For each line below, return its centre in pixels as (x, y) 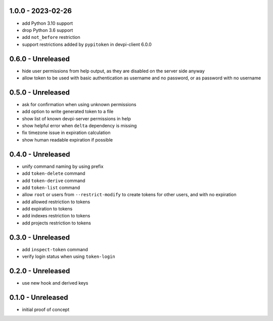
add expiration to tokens (47, 209)
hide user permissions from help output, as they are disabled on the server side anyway (113, 71)
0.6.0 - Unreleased (40, 59)
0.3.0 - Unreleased (40, 237)
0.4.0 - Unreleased (40, 154)
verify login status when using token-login (69, 257)
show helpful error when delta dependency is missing (79, 126)
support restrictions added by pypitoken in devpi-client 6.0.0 (87, 44)
